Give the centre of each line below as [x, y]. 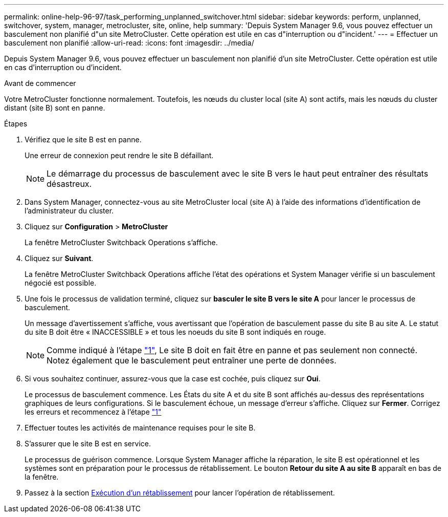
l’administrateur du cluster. [69, 211]
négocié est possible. [61, 283]
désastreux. [69, 184]
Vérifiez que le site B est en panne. [83, 139]
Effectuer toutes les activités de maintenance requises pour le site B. [140, 428]
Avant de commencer [40, 83]
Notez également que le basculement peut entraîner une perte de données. [192, 360]
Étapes [16, 124]
